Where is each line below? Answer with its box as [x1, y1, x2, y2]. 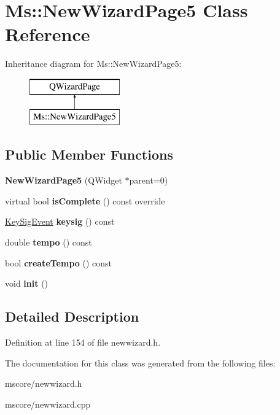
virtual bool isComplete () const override [5, 194, 165, 207]
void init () [5, 277, 49, 290]
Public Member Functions [5, 145, 173, 164]
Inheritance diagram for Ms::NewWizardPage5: [5, 57, 182, 70]
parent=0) [129, 174, 168, 187]
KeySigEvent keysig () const [5, 215, 115, 228]
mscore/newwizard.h [5, 377, 82, 390]
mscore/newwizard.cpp [5, 397, 91, 410]
